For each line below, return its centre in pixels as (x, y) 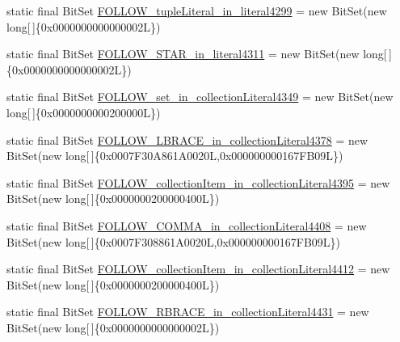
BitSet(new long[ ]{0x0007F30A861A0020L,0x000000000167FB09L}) (175, 156)
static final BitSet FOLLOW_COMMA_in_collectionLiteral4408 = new (187, 225)
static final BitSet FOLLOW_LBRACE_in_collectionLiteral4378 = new (187, 139)
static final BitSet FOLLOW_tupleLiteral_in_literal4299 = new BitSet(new (197, 11)
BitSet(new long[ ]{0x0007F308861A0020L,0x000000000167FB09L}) (174, 241)
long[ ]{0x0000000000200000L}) (84, 112)
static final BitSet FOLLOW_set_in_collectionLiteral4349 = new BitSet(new (200, 97)
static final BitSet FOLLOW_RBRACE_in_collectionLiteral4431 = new (188, 312)
